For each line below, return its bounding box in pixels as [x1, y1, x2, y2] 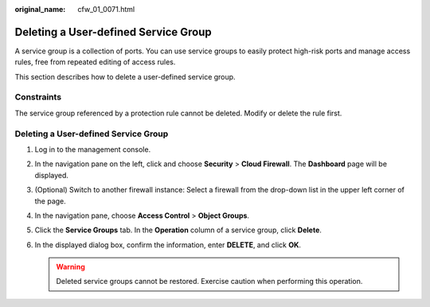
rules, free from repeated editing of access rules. [14, 57, 176, 67]
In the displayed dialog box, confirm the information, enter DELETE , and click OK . [34, 239, 302, 250]
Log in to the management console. [34, 144, 151, 154]
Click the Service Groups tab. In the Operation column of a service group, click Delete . [34, 225, 322, 235]
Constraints [14, 91, 62, 103]
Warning [56, 262, 85, 272]
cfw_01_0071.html [77, 5, 135, 14]
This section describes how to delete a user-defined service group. [14, 72, 236, 81]
